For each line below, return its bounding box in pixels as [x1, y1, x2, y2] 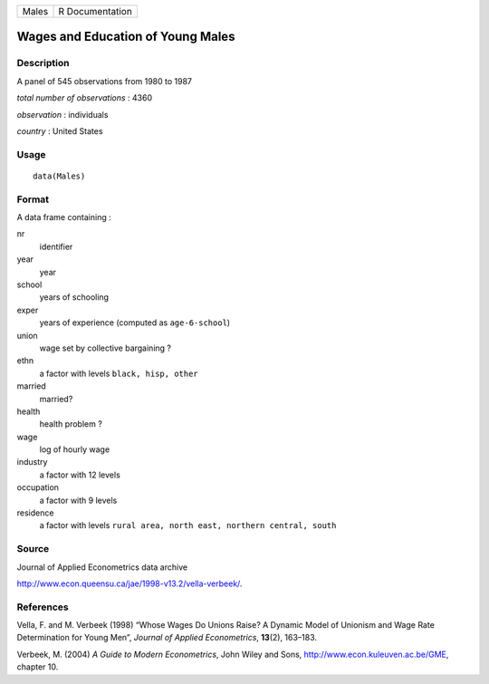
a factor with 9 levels [39, 495, 118, 506]
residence [16, 507, 54, 518]
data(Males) [33, 170, 86, 181]
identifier [39, 241, 73, 252]
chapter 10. [16, 661, 59, 672]
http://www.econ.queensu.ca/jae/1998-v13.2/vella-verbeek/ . [16, 578, 243, 589]
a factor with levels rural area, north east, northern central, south [39, 520, 337, 531]
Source [16, 543, 50, 555]
